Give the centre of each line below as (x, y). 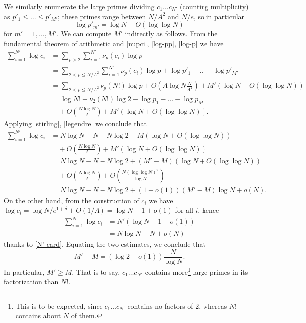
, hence (208, 210)
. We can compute (84, 34)
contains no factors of (160, 305)
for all (184, 210)
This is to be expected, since (59, 305)
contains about (38, 315)
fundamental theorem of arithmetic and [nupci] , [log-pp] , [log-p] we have (114, 43)
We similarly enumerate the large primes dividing (79, 6)
